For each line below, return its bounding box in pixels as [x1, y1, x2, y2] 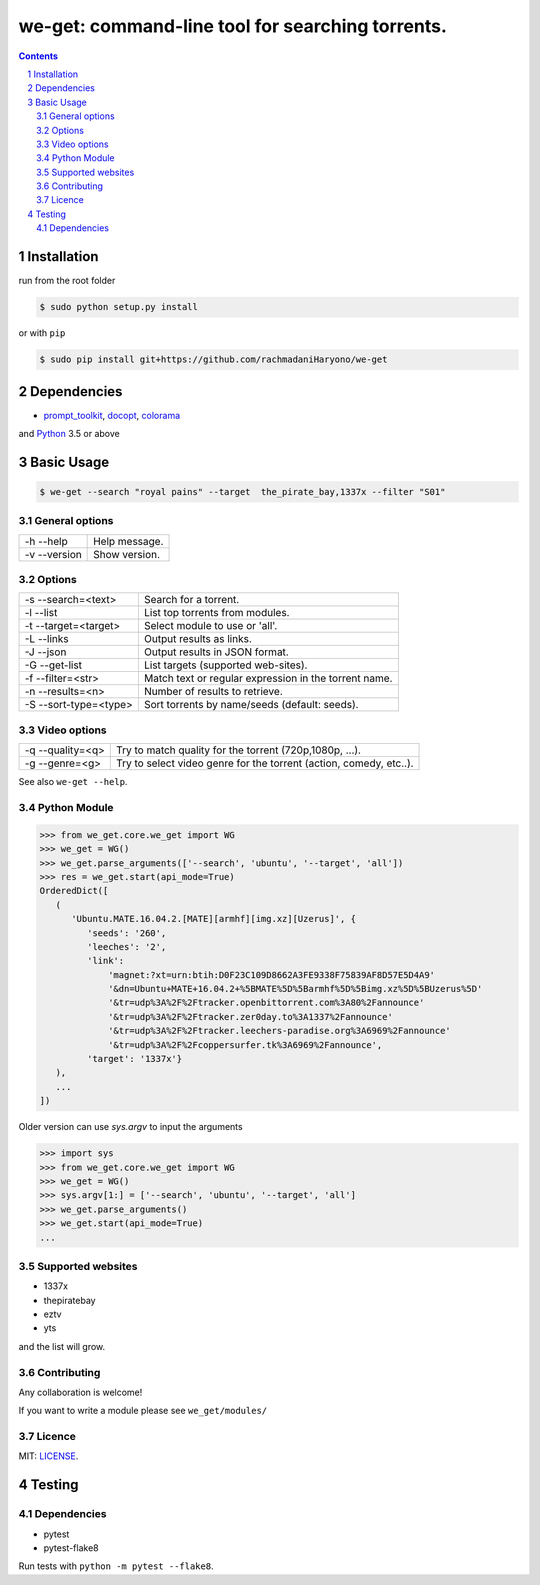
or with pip [18, 327, 66, 339]
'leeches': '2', [86, 941, 167, 952]
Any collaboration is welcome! [18, 1386, 143, 1398]
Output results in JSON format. [143, 645, 289, 659]
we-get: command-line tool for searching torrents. [18, 15, 447, 37]
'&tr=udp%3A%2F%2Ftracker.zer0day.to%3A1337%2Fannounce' [108, 1011, 394, 1022]
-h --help [24, 534, 69, 548]
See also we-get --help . [18, 776, 128, 788]
